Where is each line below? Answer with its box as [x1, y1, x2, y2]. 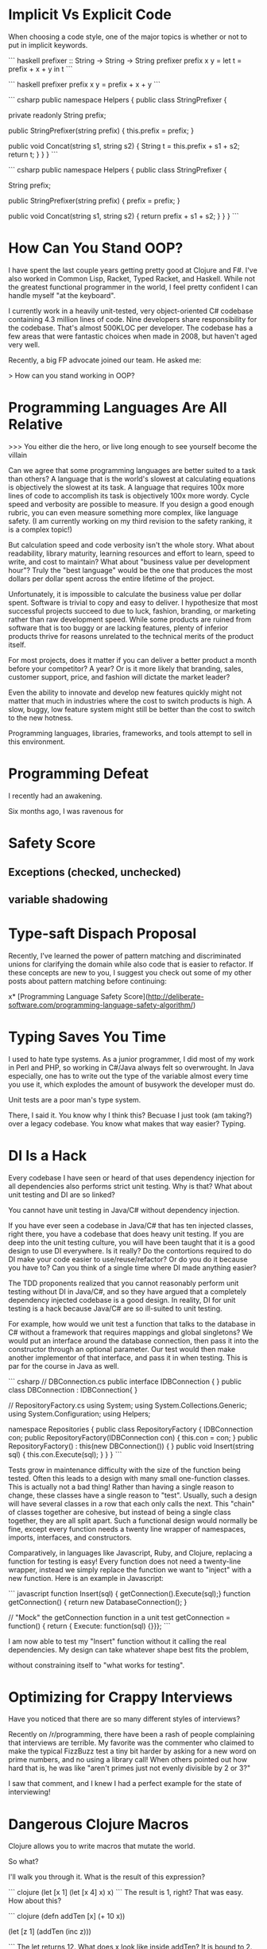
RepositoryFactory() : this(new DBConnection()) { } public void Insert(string [8, 1441, 254, 1451]
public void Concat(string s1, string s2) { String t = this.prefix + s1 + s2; [8, 141, 240, 150]
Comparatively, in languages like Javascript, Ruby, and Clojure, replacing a [8, 1548, 253, 1557]
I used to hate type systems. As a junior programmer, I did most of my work [8, 1054, 255, 1064]
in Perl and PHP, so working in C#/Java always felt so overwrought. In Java [8, 1063, 254, 1072]
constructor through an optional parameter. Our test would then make [8, 1344, 236, 1354]
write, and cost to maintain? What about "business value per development [8, 556, 250, 566]
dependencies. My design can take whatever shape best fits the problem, [8, 1645, 250, 1654]
